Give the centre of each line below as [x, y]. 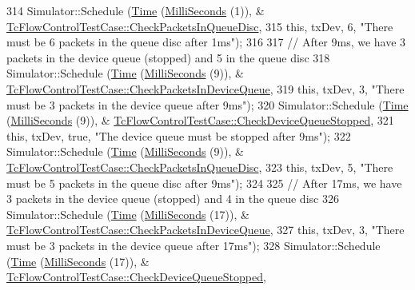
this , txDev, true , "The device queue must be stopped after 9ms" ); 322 [179, 135]
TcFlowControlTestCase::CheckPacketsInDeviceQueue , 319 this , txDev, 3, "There [206, 88]
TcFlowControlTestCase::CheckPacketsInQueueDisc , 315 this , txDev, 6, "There [200, 26]
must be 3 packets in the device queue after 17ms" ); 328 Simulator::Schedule [194, 245]
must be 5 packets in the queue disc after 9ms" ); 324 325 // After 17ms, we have [204, 183]
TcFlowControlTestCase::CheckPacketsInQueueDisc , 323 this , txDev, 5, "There [200, 167]
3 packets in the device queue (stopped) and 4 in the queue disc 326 [173, 199]
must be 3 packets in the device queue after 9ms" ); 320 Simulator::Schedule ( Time [207, 104]
